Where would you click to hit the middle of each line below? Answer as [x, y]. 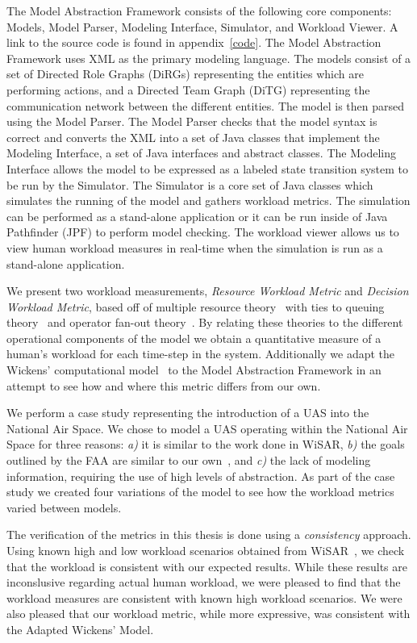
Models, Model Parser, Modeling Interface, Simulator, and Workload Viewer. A [202, 26]
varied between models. [64, 507]
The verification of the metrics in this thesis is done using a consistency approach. [209, 534]
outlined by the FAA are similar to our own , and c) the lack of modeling [189, 460]
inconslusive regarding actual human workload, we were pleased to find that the [204, 582]
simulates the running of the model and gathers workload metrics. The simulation [208, 200]
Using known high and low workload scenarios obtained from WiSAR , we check [206, 550]
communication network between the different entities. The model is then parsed [206, 105]
